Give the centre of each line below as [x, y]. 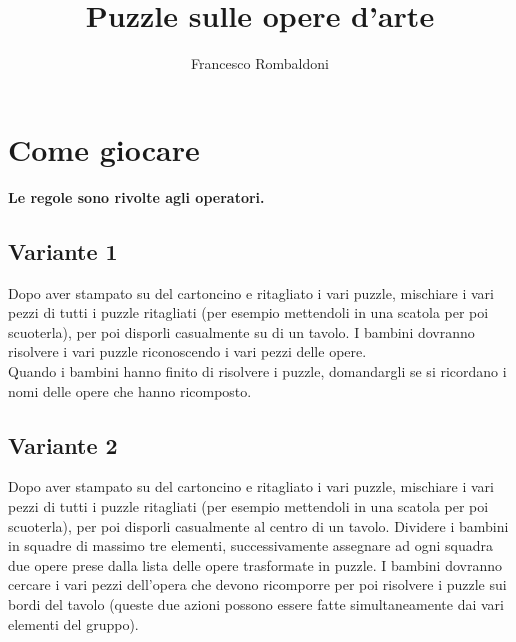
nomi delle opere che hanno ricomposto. [130, 390]
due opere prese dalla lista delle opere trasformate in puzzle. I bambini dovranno [255, 564]
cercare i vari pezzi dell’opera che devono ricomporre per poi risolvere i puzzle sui [257, 584]
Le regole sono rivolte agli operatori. [136, 196]
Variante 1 [63, 250]
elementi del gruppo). [73, 623]
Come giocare [104, 148]
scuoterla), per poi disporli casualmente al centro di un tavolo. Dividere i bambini [258, 525]
